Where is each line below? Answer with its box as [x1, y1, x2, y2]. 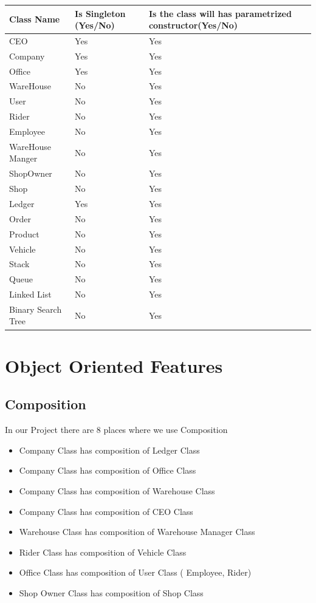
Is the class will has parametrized [148, 7, 292, 19]
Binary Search [9, 302, 62, 315]
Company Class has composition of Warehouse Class [19, 484, 215, 497]
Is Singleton [75, 7, 126, 19]
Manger [9, 152, 38, 165]
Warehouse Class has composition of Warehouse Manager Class [19, 525, 255, 538]
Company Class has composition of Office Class [19, 464, 196, 477]
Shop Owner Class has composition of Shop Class [19, 586, 204, 599]
